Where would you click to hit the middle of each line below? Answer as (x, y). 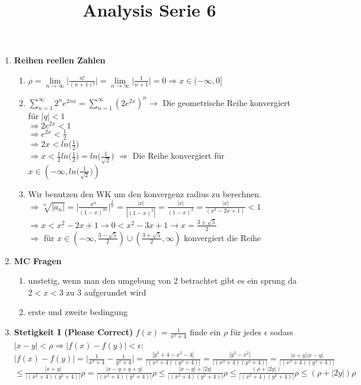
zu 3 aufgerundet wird (106, 292)
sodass (282, 332)
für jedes (246, 332)
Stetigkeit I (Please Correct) (74, 332)
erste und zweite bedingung (78, 312)
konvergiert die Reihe (223, 237)
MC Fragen (38, 260)
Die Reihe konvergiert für (178, 155)
